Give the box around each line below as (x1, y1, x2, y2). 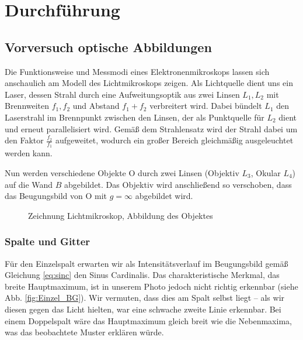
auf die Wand (5, 178, 53, 190)
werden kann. (5, 147, 53, 159)
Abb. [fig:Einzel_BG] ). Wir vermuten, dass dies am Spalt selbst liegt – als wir (5, 291, 285, 304)
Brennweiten (5, 99, 50, 112)
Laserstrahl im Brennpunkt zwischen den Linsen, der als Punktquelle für (5, 111, 264, 123)
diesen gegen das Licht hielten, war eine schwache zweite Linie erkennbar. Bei (5, 303, 281, 315)
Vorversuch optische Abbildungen (5, 37, 212, 56)
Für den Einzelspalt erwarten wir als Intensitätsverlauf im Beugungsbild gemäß (5, 257, 288, 269)
